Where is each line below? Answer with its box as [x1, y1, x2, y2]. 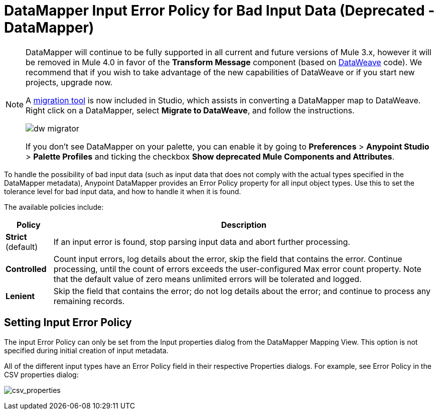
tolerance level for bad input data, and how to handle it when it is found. [4, 187, 241, 196]
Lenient [6, 291, 35, 301]
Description [221, 219, 267, 230]
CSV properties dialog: [4, 370, 79, 379]
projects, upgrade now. [26, 77, 113, 87]
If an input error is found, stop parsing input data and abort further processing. [53, 236, 350, 247]
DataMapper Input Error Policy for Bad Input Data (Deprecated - [4, 2, 435, 19]
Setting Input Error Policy [4, 316, 132, 329]
